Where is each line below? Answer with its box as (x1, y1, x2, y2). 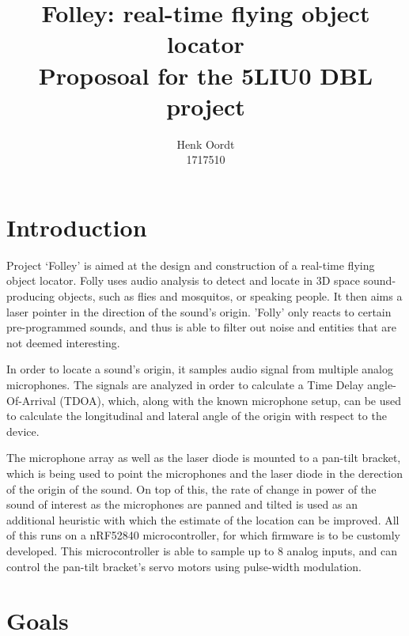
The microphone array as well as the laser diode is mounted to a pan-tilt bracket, (6, 449, 401, 466)
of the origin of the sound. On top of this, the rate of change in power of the (6, 480, 377, 497)
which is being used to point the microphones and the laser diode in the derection (6, 464, 403, 481)
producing (6, 288, 55, 304)
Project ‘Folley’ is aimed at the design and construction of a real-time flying (6, 256, 375, 273)
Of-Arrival (6, 392, 56, 408)
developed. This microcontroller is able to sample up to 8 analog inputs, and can (6, 542, 397, 558)
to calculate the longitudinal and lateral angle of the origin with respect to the (6, 407, 387, 424)
